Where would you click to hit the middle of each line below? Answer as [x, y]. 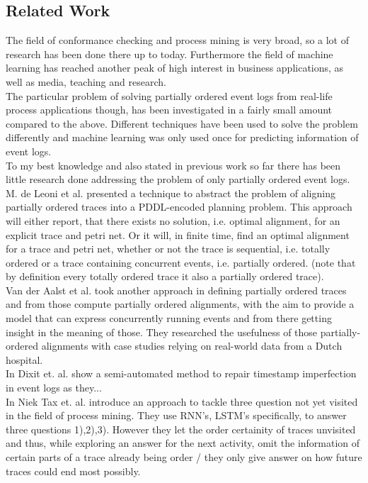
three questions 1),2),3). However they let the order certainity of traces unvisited [181, 429]
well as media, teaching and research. [86, 81]
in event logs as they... [54, 388]
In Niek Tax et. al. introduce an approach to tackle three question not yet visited [182, 401]
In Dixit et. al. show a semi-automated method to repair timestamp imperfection [181, 373]
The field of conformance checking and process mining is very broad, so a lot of [177, 40]
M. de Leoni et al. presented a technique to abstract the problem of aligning [171, 193]
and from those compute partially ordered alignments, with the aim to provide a [180, 304]
